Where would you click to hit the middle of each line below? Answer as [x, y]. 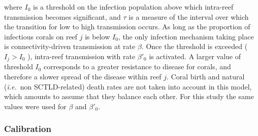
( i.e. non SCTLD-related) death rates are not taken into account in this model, [128, 86]
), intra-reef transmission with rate [82, 56]
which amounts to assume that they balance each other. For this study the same [129, 96]
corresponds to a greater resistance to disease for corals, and [137, 66]
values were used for [35, 106]
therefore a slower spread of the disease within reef [83, 77]
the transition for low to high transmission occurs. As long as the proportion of [127, 27]
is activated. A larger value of [195, 56]
